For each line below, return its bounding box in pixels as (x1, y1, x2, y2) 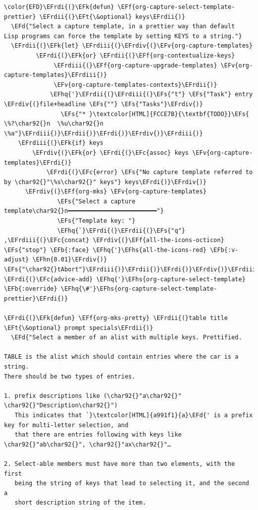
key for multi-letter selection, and (4, 421, 129, 429)
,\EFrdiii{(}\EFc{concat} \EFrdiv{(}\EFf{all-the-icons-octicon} (4, 237, 224, 244)
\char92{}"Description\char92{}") (4, 402, 118, 409)
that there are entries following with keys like (14, 431, 182, 439)
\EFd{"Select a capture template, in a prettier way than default (11, 23, 235, 30)
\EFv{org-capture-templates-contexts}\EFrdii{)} (54, 81, 217, 88)
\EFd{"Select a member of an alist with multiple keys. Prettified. (11, 334, 242, 341)
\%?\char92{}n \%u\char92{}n (4, 120, 104, 127)
